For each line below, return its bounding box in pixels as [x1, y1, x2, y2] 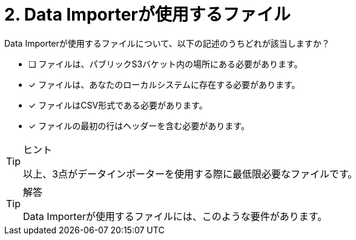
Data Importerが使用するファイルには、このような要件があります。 [23, 210, 328, 222]
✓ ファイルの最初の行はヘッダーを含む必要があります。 [28, 120, 249, 131]
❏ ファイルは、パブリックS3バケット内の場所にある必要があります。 [28, 58, 303, 69]
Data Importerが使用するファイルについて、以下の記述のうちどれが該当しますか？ [4, 38, 330, 48]
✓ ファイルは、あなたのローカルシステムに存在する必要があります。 [28, 79, 300, 90]
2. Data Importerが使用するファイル [4, 4, 291, 25]
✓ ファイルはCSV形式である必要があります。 [28, 99, 208, 110]
